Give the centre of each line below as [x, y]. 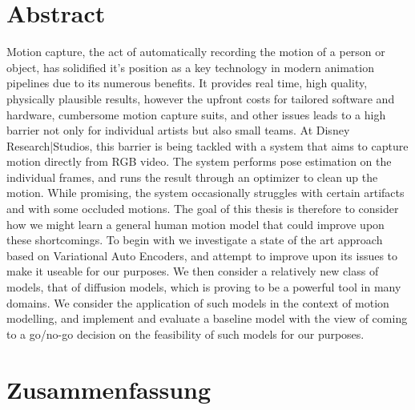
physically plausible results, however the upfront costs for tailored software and [201, 98]
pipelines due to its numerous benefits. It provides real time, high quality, [187, 83]
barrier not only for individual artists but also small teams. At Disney [178, 130]
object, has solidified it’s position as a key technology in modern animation [190, 67]
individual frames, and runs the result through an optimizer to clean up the [192, 177]
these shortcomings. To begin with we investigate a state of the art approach [195, 240]
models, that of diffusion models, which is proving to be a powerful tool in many [204, 287]
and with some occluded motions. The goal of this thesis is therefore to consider [203, 209]
